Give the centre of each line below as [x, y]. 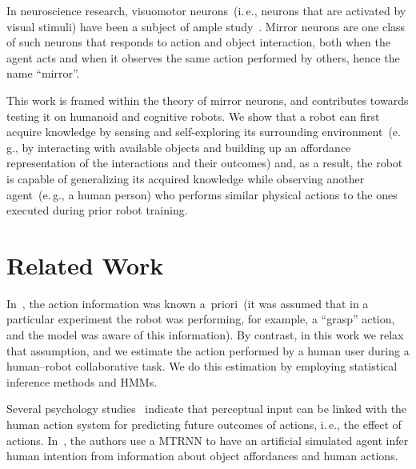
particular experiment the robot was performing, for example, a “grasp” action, [201, 319]
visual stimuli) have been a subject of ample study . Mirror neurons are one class [206, 26]
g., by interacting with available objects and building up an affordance [179, 147]
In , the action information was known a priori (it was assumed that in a [188, 303]
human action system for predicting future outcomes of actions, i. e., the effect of [204, 424]
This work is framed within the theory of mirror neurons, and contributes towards [208, 100]
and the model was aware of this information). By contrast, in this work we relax [205, 335]
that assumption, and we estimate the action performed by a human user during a [208, 350]
